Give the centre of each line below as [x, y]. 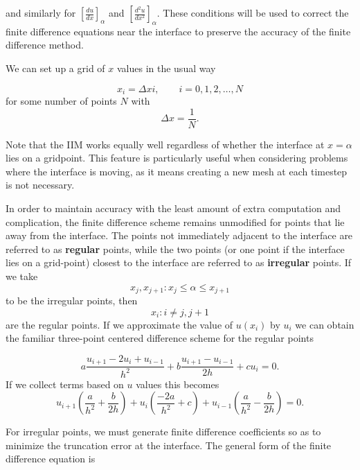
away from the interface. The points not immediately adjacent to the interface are [179, 235]
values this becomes [178, 384]
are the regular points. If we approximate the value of [119, 324]
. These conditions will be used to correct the [253, 12]
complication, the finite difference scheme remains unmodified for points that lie [175, 221]
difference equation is [51, 459]
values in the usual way [166, 68]
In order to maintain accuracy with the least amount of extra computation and [173, 208]
